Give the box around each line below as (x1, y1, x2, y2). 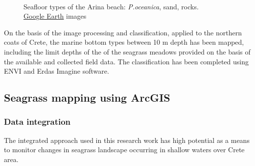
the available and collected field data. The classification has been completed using (4, 56, 249, 66)
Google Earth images (23, 11, 87, 21)
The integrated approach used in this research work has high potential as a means (4, 135, 250, 145)
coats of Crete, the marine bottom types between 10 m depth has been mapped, (4, 37, 244, 47)
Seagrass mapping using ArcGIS (4, 90, 170, 105)
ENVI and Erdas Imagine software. (4, 66, 109, 76)
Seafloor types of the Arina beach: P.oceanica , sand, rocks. (23, 1, 199, 11)
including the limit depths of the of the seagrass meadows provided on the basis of (4, 46, 251, 56)
